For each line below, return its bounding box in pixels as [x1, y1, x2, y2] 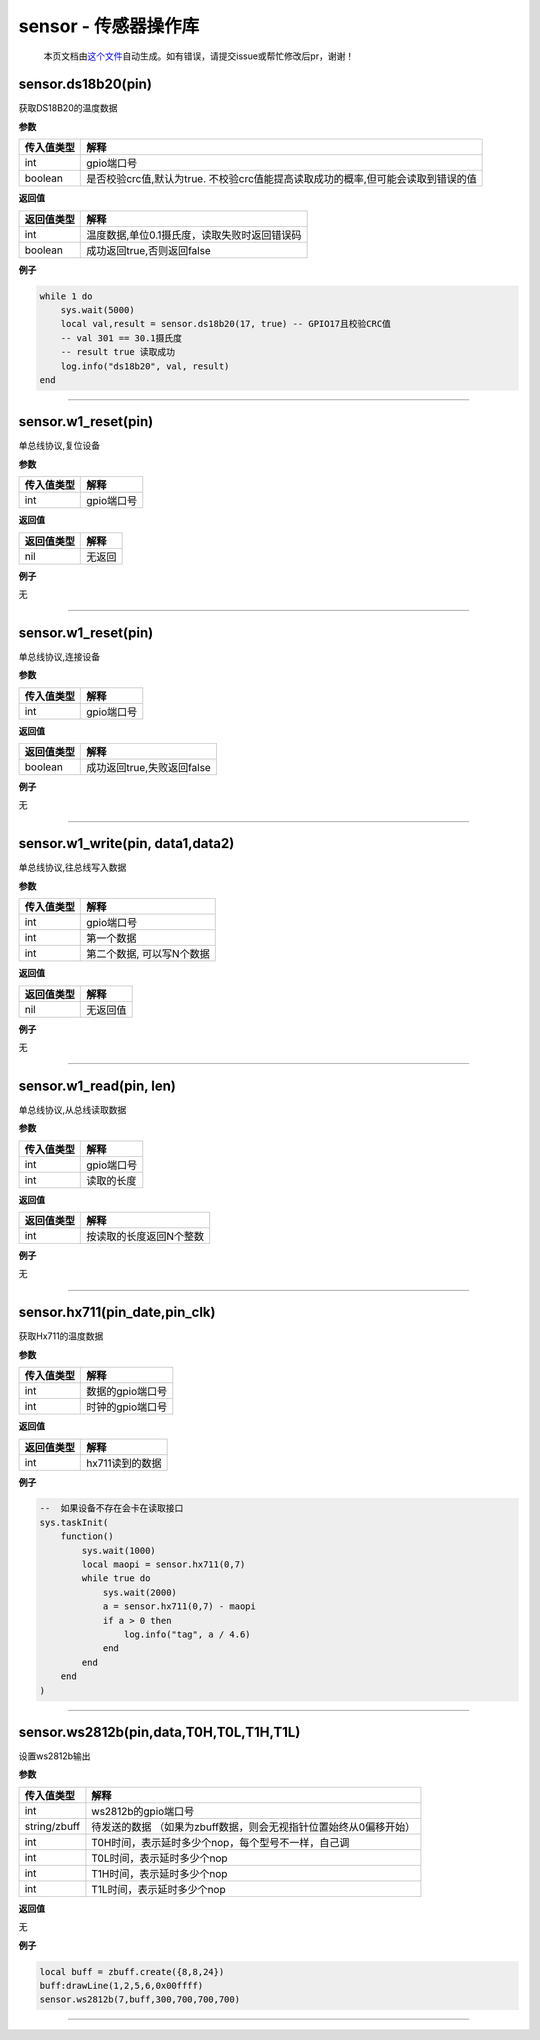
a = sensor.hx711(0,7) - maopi [102, 1601, 257, 1612]
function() [60, 1531, 114, 1542]
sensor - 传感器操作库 [18, 15, 200, 37]
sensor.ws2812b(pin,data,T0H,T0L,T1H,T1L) [18, 1723, 301, 1740]
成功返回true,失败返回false [86, 761, 212, 775]
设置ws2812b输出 [18, 1750, 91, 1762]
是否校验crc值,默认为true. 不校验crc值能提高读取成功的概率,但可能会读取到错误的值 [86, 172, 477, 186]
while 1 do [39, 290, 93, 302]
